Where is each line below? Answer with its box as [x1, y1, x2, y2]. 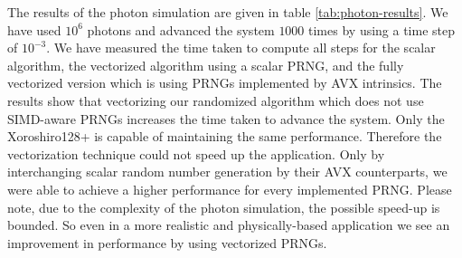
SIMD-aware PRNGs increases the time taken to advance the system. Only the [7, 109, 445, 128]
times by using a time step [308, 20, 456, 39]
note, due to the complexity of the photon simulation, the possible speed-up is [7, 197, 440, 216]
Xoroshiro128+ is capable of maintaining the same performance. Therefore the [7, 127, 442, 146]
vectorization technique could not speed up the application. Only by [7, 144, 385, 163]
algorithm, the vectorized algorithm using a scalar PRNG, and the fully [7, 55, 404, 74]
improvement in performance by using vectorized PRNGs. [7, 233, 327, 252]
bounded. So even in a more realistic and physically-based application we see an [7, 215, 450, 234]
